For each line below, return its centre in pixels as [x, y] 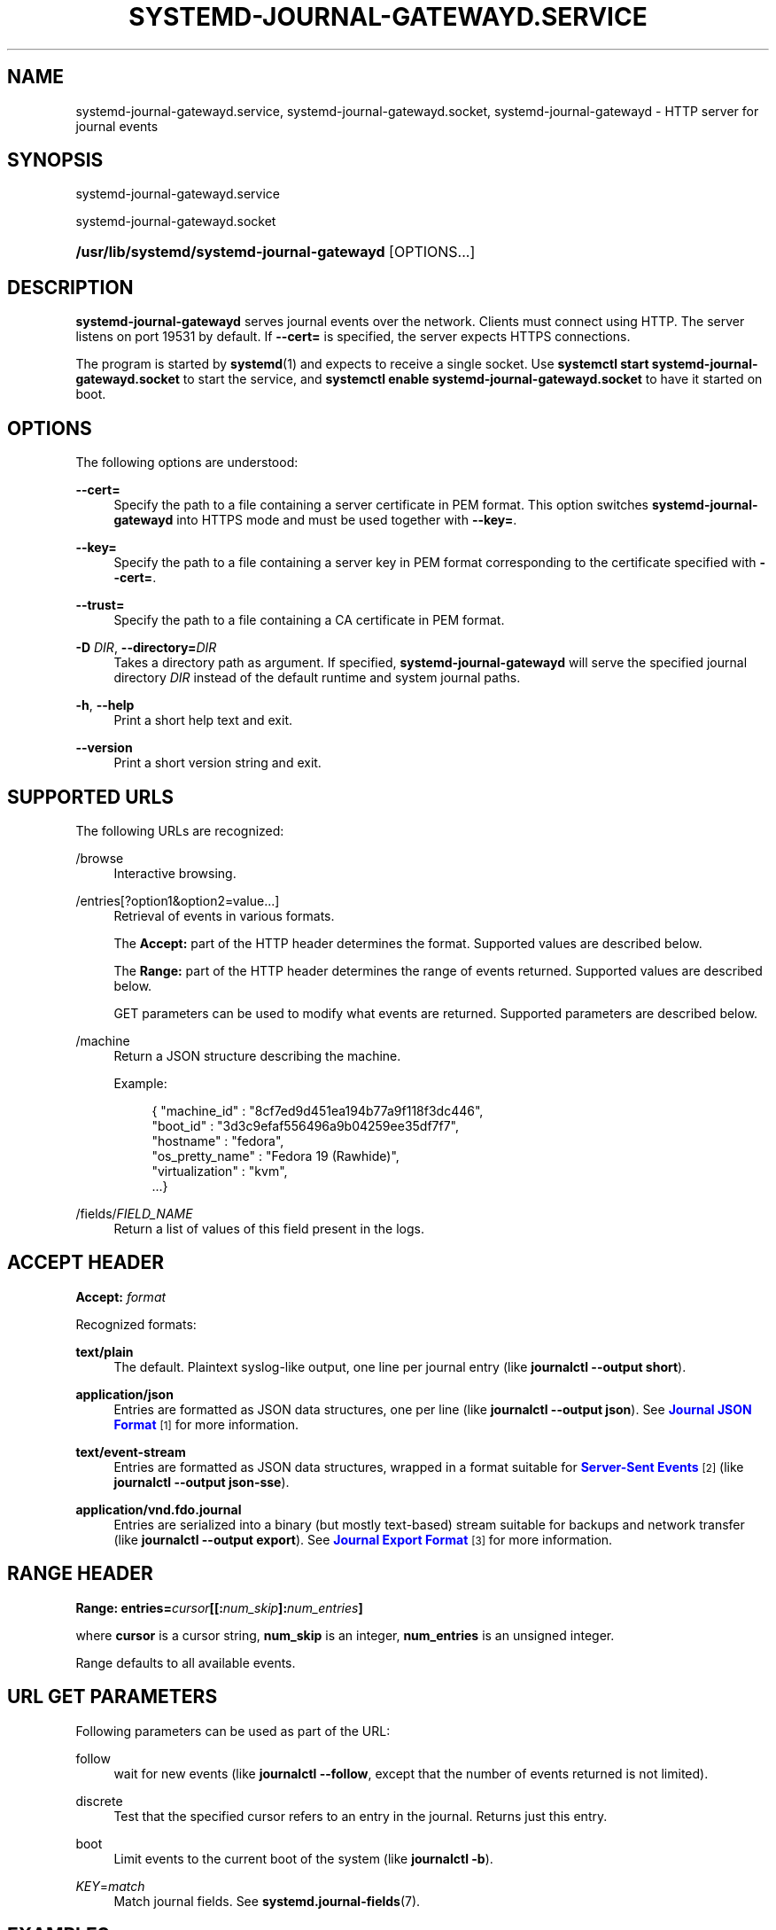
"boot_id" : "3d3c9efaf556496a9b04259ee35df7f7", [306, 1125]
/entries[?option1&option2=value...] [178, 900]
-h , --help [105, 705]
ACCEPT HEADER [86, 1263]
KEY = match [110, 1886]
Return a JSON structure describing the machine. [257, 1055]
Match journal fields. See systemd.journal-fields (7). [267, 1901]
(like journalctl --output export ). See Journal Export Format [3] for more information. [363, 1539]
